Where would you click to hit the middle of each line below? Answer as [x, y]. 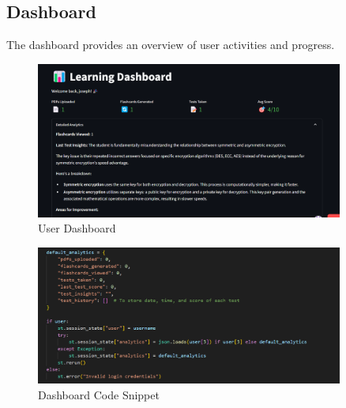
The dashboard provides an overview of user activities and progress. [171, 45]
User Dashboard [77, 228]
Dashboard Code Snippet [99, 394]
